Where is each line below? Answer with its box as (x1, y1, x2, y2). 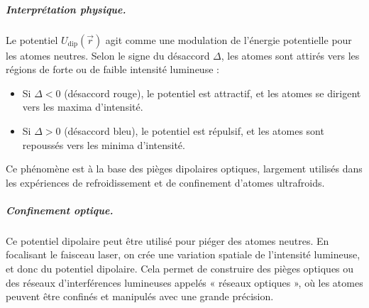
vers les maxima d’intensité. (22, 99, 143, 114)
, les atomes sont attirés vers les (221, 48, 360, 62)
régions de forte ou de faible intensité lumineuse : (6, 62, 219, 77)
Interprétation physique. (6, 1, 126, 16)
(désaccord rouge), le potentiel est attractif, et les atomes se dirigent (64, 85, 361, 100)
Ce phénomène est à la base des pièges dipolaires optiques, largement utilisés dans (6, 161, 363, 176)
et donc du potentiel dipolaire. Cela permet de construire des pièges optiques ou (6, 261, 354, 276)
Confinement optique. (6, 202, 114, 217)
